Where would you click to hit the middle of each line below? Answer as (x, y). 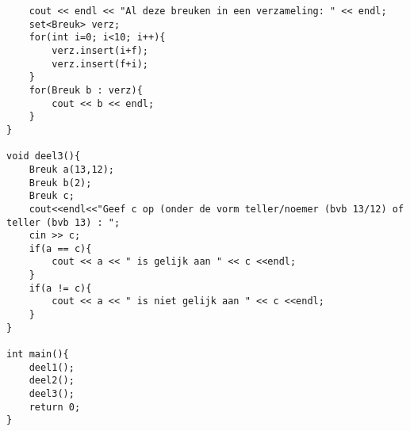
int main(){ (38, 355)
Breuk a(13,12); (72, 169)
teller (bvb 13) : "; (63, 222)
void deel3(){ (44, 156)
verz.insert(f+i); (100, 64)
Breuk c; (52, 196)
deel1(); (52, 367)
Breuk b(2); (60, 183)
